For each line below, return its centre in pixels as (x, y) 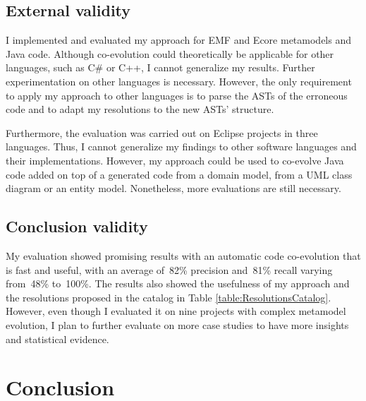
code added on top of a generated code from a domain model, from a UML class (179, 174)
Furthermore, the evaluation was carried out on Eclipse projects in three (162, 132)
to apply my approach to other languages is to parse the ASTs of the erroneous (177, 95)
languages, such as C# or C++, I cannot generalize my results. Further (160, 67)
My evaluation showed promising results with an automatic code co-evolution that (183, 255)
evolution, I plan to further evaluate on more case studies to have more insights (177, 324)
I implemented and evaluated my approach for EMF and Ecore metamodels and (178, 40)
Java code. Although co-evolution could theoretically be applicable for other (170, 53)
